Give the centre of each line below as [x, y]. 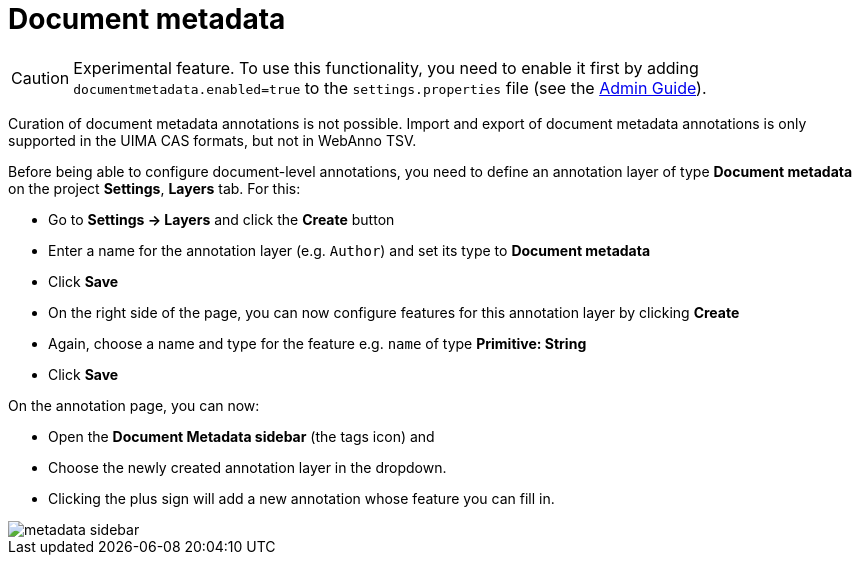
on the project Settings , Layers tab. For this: [154, 188]
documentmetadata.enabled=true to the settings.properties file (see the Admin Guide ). [390, 87]
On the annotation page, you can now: [134, 405]
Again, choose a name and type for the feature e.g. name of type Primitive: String [317, 343]
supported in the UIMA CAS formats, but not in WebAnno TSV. [212, 140]
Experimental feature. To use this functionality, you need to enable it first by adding [386, 67]
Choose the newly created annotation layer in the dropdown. [247, 467]
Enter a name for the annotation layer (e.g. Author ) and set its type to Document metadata [349, 250]
